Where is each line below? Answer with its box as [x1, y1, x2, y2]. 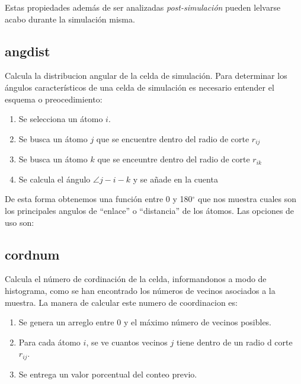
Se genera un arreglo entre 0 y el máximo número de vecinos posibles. [18, 316, 272, 328]
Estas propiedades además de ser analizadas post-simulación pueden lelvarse [5, 1, 281, 13]
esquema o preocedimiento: [5, 92, 103, 105]
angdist [5, 41, 50, 60]
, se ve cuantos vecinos [86, 335, 168, 348]
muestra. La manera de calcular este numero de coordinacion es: [5, 296, 238, 308]
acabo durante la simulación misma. [5, 12, 135, 25]
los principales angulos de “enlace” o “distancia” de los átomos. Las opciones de [5, 204, 294, 216]
